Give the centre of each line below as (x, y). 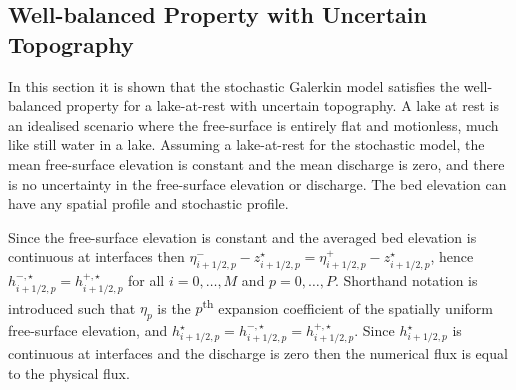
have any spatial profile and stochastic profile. (148, 203)
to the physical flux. (69, 373)
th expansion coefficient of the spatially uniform (347, 306)
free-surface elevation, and (88, 330)
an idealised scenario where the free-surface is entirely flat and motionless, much (253, 124)
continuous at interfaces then (96, 256)
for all (146, 280)
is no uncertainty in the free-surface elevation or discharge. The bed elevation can (257, 183)
